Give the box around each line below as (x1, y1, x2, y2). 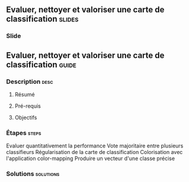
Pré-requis (14, 102, 41, 109)
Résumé (14, 91, 35, 98)
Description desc (6, 77, 53, 86)
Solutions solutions (6, 170, 60, 178)
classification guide (6, 59, 77, 70)
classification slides (6, 14, 79, 24)
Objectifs (14, 114, 37, 121)
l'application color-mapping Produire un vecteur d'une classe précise (6, 155, 175, 162)
